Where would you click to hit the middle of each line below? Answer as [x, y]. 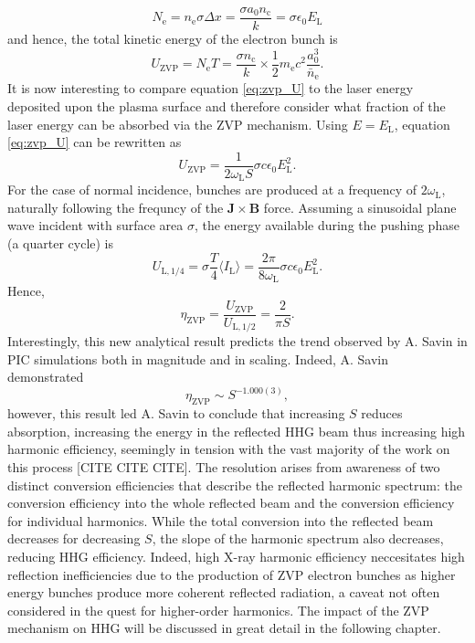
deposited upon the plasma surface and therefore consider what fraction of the [227, 105]
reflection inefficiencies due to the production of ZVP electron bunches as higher [232, 574]
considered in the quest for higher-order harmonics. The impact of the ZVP [218, 610]
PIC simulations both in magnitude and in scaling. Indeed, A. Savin [198, 358]
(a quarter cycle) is [61, 243]
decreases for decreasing [74, 538]
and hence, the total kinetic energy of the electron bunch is [173, 39]
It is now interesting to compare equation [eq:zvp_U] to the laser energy [211, 88]
